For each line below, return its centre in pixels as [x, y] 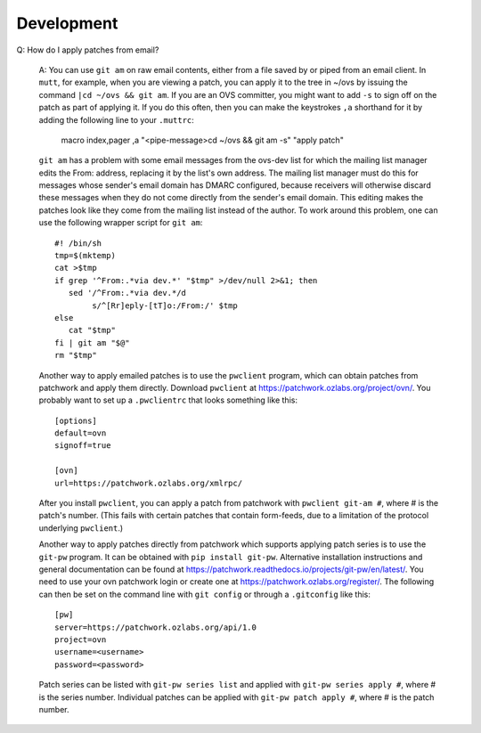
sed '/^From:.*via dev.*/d [127, 293]
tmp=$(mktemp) [85, 256]
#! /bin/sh [78, 243]
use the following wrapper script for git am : [121, 223]
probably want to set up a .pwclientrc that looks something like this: [168, 400]
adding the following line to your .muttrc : [117, 119]
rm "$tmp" [76, 355]
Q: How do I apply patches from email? [88, 50]
